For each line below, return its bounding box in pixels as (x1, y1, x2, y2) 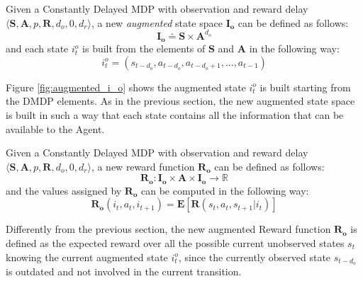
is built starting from (259, 79, 351, 94)
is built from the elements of (82, 41, 206, 56)
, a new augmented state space (91, 15, 223, 30)
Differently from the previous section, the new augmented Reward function (6, 222, 331, 236)
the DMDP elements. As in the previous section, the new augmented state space (6, 93, 355, 108)
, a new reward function (91, 159, 195, 173)
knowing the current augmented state (6, 249, 168, 264)
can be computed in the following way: (141, 183, 309, 197)
